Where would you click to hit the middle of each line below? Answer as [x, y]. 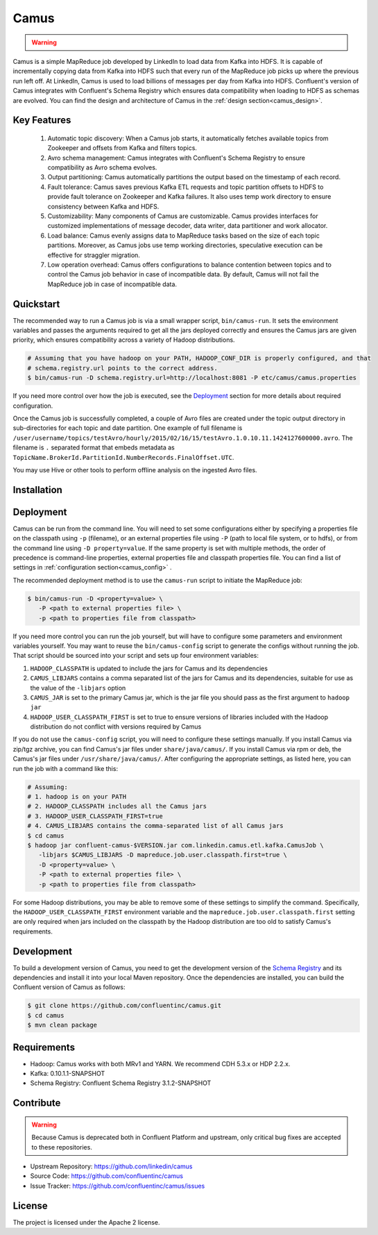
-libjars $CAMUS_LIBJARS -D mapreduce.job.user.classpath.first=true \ [163, 855]
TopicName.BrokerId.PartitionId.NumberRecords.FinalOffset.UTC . [123, 457]
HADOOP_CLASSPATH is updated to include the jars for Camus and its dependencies [149, 668]
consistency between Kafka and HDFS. [103, 206]
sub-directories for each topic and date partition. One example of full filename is [128, 428]
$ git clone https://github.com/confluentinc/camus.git [124, 1006]
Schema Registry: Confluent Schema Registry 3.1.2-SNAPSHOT [121, 1083]
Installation [37, 490]
